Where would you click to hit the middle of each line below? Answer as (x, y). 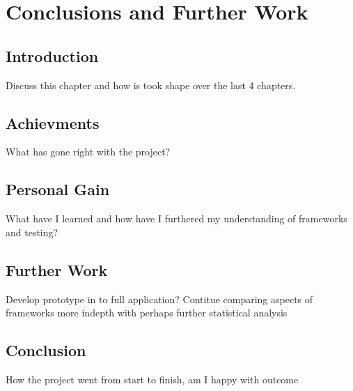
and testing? (32, 232)
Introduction (52, 55)
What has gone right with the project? (88, 152)
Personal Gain (58, 189)
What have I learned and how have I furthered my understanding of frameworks (176, 219)
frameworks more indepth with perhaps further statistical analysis (147, 313)
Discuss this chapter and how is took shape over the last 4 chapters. (151, 85)
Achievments (53, 122)
